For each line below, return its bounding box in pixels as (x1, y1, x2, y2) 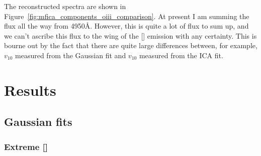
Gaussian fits (4, 114, 72, 129)
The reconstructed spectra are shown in (4, 1, 126, 11)
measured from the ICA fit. (139, 50, 223, 60)
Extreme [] (4, 140, 48, 152)
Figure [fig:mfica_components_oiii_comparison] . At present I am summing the (4, 11, 249, 21)
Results (4, 79, 56, 100)
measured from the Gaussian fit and (15, 50, 126, 60)
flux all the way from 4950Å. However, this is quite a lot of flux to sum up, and (4, 21, 249, 31)
